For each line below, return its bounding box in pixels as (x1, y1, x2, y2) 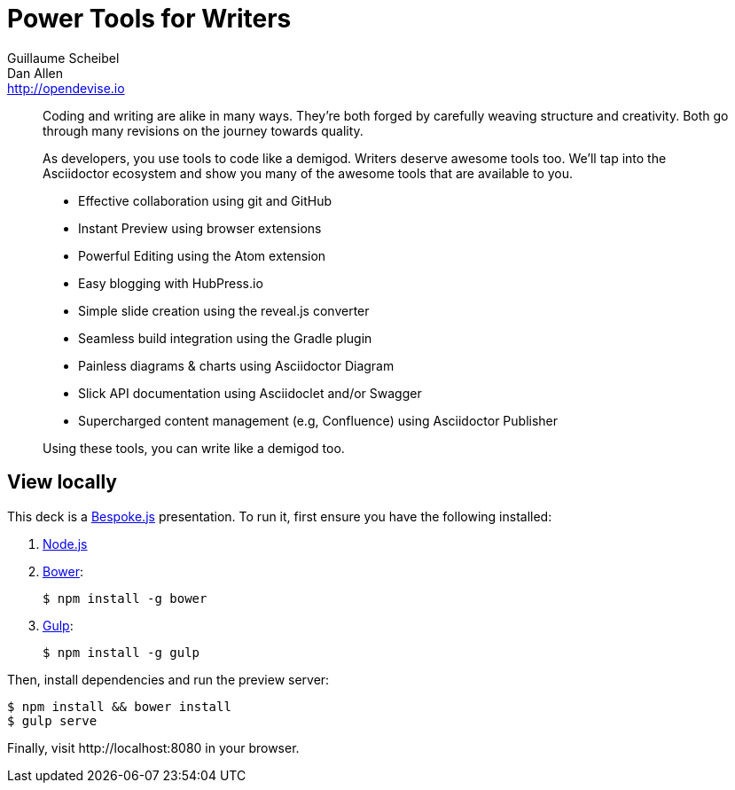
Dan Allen (7, 65, 64, 81)
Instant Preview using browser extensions (78, 220, 322, 236)
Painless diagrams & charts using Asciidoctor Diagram (78, 357, 395, 373)
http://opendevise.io (7, 80, 125, 96)
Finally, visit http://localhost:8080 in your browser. (7, 739, 300, 755)
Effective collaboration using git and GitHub (78, 192, 332, 208)
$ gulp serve (7, 713, 98, 728)
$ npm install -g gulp (43, 645, 200, 660)
